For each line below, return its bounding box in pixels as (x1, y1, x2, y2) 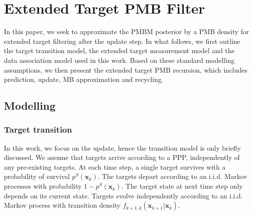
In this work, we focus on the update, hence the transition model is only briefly (4, 142, 241, 153)
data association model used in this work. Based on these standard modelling (4, 55, 234, 65)
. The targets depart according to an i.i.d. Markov (97, 171, 247, 181)
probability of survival (4, 171, 70, 181)
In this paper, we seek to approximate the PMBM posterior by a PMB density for (4, 26, 249, 37)
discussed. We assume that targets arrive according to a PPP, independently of (4, 152, 240, 162)
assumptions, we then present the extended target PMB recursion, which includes (4, 64, 248, 75)
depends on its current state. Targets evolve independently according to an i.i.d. (4, 190, 243, 200)
